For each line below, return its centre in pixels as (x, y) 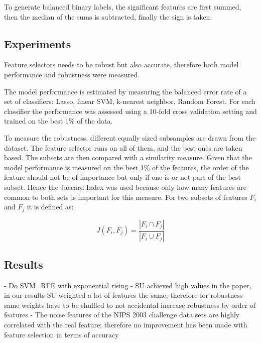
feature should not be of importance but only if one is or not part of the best (122, 177)
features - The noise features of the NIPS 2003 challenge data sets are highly (122, 315)
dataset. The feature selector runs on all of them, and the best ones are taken (123, 147)
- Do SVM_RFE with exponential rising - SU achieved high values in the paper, (128, 285)
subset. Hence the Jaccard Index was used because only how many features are (125, 187)
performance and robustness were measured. (72, 74)
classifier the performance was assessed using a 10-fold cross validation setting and (130, 111)
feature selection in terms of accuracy (61, 334)
